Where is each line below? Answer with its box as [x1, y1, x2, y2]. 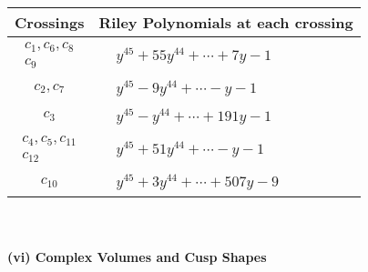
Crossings [15, 12, 85, 33]
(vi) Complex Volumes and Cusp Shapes [7, 247, 267, 266]
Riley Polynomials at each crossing [98, 12, 353, 33]
